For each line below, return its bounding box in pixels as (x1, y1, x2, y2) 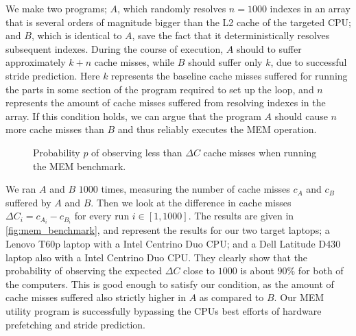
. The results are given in (188, 208, 294, 223)
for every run (74, 208, 130, 223)
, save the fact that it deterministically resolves (132, 28, 330, 43)
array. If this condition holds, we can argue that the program (5, 108, 261, 123)
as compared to (199, 290, 264, 304)
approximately (5, 55, 66, 69)
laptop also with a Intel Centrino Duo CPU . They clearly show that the (5, 250, 308, 264)
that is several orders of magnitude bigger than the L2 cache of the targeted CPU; (5, 14, 352, 29)
